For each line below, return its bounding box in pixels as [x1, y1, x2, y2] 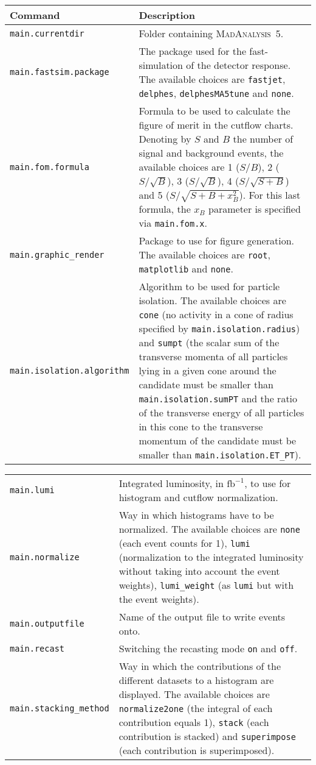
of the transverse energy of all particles [139, 405, 304, 420]
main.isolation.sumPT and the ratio [139, 391, 298, 406]
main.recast [10, 643, 65, 653]
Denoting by [139, 132, 191, 146]
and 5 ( [139, 188, 170, 202]
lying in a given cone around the [139, 363, 276, 378]
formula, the [139, 202, 191, 216]
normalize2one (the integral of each [118, 701, 273, 716]
